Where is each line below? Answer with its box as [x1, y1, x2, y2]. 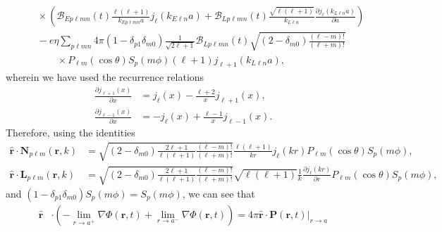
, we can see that [182, 186, 255, 200]
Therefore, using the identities [6, 125, 135, 140]
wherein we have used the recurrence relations [6, 70, 204, 84]
